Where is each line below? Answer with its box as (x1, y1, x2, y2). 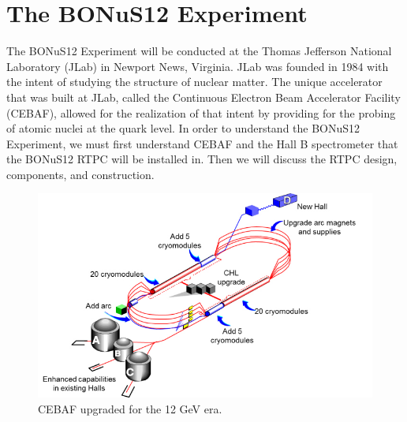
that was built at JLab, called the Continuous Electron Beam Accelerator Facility (6, 88, 401, 105)
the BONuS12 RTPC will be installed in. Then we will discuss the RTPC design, (6, 151, 398, 167)
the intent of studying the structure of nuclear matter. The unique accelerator (6, 73, 383, 90)
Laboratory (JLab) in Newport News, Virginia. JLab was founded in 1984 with (6, 58, 389, 74)
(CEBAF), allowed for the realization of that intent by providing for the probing (6, 104, 396, 121)
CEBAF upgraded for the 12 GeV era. (38, 400, 222, 416)
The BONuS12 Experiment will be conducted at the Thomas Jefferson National (6, 43, 392, 59)
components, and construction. (6, 166, 155, 182)
